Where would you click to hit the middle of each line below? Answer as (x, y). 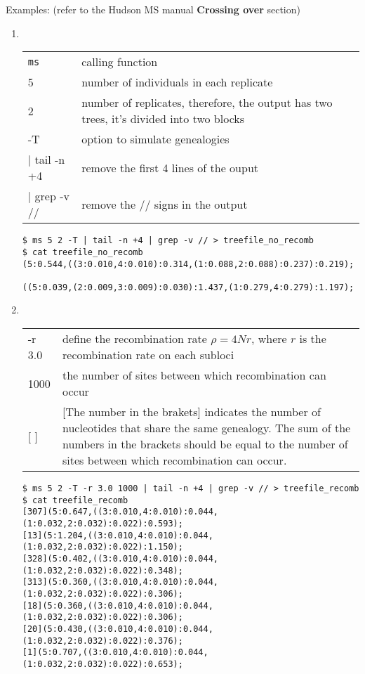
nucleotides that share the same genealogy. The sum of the (207, 428)
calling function (120, 62)
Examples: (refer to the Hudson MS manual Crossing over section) (153, 9)
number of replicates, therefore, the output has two (207, 103)
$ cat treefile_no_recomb (82, 252)
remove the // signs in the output (165, 204)
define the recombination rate (135, 339)
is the (313, 339)
